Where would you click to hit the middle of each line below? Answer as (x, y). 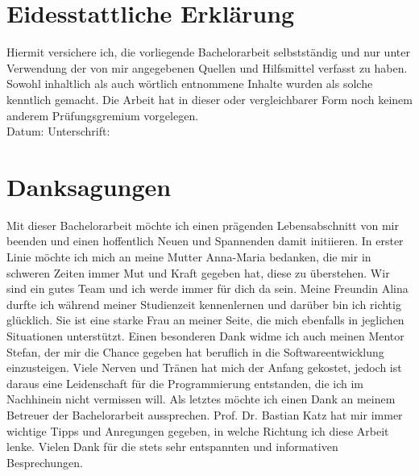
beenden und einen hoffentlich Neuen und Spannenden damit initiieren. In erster (205, 241)
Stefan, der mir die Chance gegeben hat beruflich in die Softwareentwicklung (195, 351)
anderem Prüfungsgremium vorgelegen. (103, 115)
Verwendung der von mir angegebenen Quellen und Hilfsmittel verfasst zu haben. (207, 67)
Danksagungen (89, 186)
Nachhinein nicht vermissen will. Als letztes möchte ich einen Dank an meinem (201, 399)
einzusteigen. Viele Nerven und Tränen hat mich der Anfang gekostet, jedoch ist (204, 367)
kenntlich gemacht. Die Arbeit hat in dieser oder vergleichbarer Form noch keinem (209, 99)
